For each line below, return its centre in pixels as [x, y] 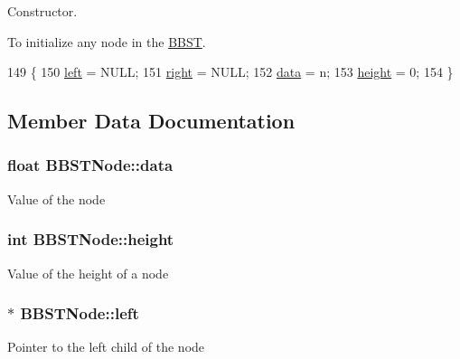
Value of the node [56, 198]
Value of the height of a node [88, 273]
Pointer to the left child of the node [106, 347]
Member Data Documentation [151, 121]
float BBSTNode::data [90, 165]
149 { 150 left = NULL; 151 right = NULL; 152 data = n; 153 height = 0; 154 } [230, 72]
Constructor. [42, 11]
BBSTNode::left [80, 313]
